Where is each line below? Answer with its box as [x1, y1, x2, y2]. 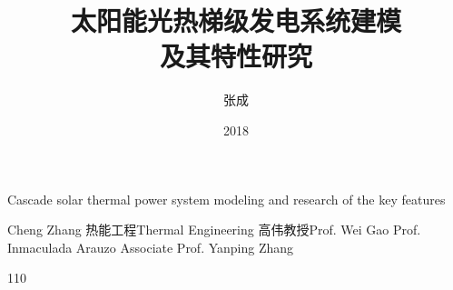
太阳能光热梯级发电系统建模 [70, 2, 401, 39]
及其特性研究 [159, 37, 312, 75]
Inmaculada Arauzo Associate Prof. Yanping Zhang [7, 237, 294, 256]
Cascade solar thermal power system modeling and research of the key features [7, 189, 446, 208]
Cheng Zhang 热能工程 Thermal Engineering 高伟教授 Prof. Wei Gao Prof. [7, 220, 421, 239]
